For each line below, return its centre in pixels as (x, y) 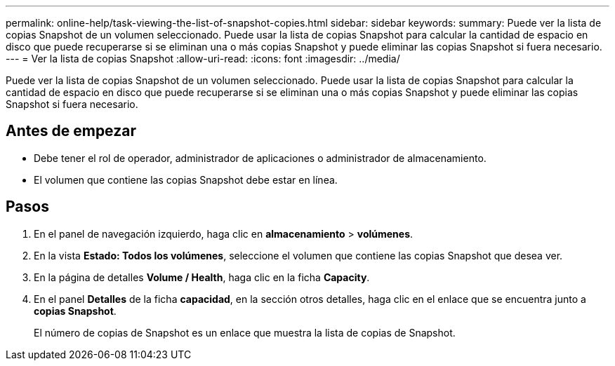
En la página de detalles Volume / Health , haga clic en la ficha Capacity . (202, 277)
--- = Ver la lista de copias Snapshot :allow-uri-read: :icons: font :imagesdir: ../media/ (203, 59)
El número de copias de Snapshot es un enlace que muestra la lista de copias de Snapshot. (245, 332)
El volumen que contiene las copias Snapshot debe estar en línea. (186, 179)
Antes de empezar (71, 131)
